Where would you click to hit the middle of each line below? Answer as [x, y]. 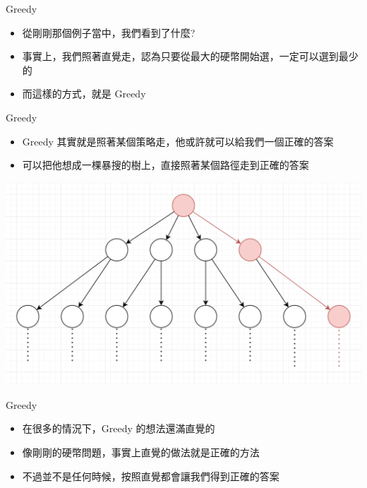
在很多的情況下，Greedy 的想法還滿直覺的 [119, 428]
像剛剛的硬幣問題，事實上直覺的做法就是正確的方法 [141, 452]
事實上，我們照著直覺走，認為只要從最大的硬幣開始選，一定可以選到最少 [190, 56]
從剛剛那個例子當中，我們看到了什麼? [109, 32]
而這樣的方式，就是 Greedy [84, 94]
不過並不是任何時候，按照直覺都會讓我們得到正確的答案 [151, 476]
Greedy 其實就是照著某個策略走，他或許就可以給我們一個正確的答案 [178, 141]
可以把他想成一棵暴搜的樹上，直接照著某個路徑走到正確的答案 [166, 165]
